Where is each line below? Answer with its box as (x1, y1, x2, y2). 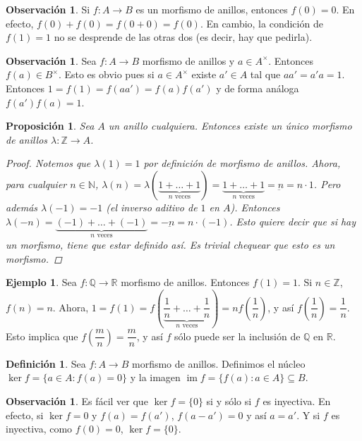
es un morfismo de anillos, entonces (135, 2, 288, 16)
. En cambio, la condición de (200, 15, 323, 30)
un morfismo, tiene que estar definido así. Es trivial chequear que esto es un (6, 237, 335, 251)
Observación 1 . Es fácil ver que (6, 394, 148, 409)
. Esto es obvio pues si (58, 67, 155, 82)
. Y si (296, 407, 320, 422)
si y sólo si (206, 394, 252, 409)
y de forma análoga (216, 80, 299, 95)
